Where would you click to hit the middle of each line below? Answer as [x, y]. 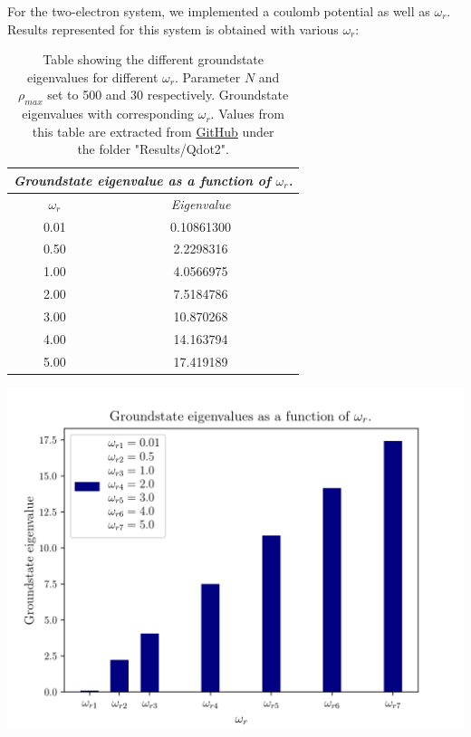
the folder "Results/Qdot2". [153, 149]
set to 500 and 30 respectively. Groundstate [168, 95]
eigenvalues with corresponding [108, 114]
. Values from [247, 114]
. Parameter [208, 77]
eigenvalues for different [92, 77]
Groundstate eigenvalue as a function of [142, 180]
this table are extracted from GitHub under [153, 131]
